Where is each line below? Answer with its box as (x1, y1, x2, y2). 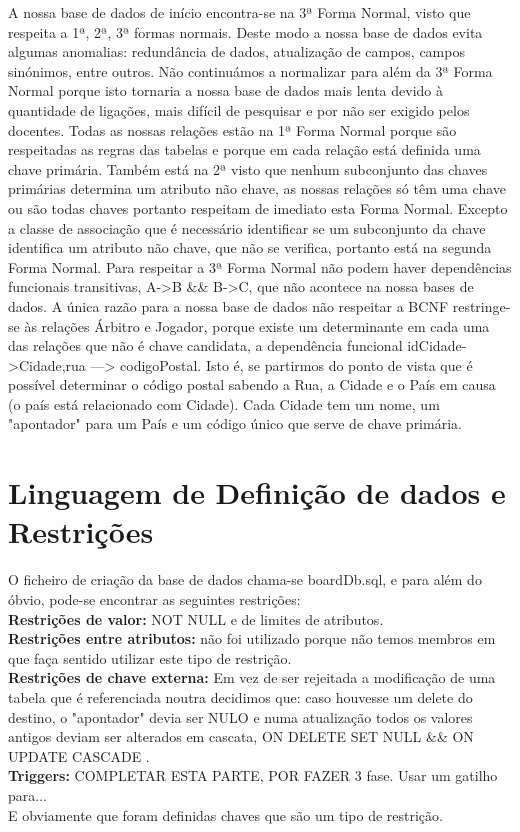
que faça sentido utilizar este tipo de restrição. (8, 647, 292, 668)
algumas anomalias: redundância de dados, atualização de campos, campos (8, 41, 465, 62)
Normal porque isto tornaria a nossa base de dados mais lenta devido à (8, 80, 443, 101)
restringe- (452, 295, 511, 316)
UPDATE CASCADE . (8, 745, 150, 766)
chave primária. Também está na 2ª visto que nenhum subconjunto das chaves (8, 158, 488, 179)
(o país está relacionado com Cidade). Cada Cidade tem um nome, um (8, 393, 440, 414)
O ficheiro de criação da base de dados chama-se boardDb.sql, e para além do (8, 569, 482, 590)
